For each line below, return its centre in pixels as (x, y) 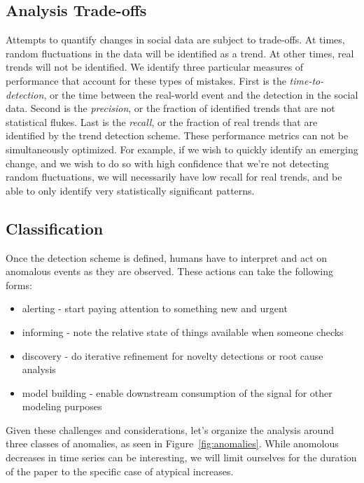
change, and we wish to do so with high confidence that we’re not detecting (167, 163)
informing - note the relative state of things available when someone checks (183, 331)
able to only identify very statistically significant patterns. (130, 190)
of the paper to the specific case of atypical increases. (120, 471)
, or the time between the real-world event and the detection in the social (201, 94)
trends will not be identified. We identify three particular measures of (155, 67)
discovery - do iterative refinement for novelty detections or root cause (173, 355)
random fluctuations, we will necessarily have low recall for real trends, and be (174, 177)
